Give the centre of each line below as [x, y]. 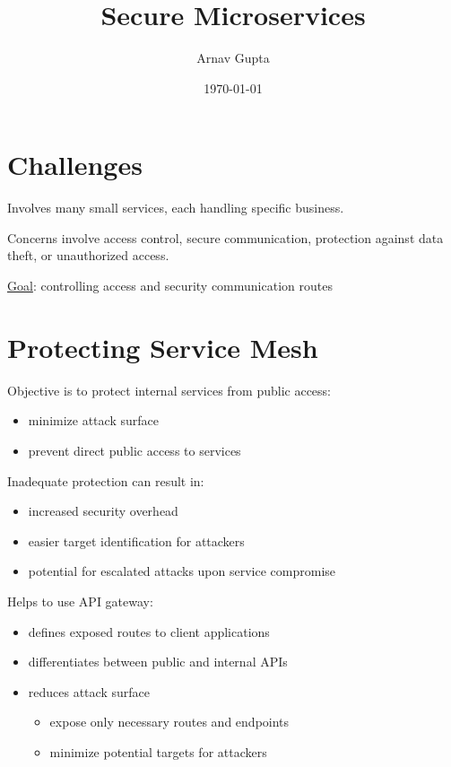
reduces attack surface [89, 691]
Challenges [75, 165]
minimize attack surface [93, 420]
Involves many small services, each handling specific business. [176, 208]
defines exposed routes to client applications [149, 631]
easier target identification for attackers [136, 540]
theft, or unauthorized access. [88, 255]
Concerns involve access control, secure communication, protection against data [225, 237]
